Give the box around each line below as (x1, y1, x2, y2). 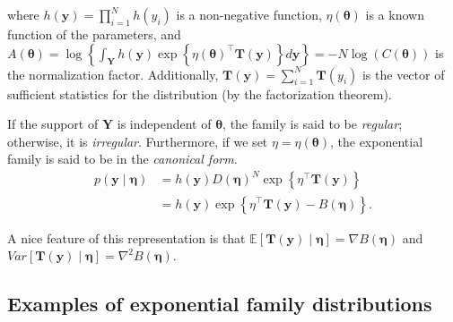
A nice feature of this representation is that (7, 228, 246, 247)
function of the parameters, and (7, 25, 181, 43)
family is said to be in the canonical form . (7, 149, 238, 168)
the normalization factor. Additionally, (7, 64, 219, 83)
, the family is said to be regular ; (222, 114, 403, 133)
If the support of (7, 114, 99, 133)
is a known (365, 5, 424, 23)
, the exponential (329, 131, 423, 150)
